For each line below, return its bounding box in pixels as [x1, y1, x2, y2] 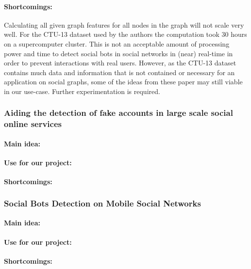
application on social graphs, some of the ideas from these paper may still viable [4, 77, 243, 87]
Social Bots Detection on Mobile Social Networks [4, 197, 201, 209]
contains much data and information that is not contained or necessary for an [4, 67, 235, 77]
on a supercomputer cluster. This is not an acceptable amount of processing [4, 38, 230, 48]
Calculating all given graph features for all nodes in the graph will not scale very [4, 19, 244, 30]
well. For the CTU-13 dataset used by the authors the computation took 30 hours [4, 29, 247, 39]
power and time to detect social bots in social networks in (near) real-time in [4, 48, 233, 58]
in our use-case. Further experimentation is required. [4, 86, 160, 96]
